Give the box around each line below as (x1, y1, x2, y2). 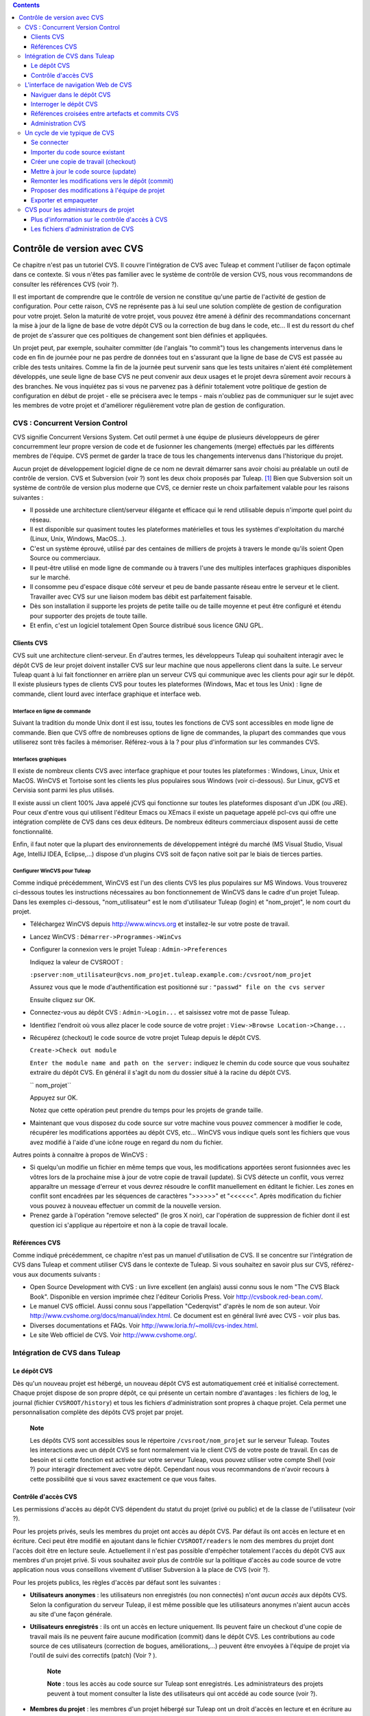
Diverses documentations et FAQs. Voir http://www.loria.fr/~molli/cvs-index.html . (29, 1321, 258, 1330)
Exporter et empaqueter (31, 196, 99, 204)
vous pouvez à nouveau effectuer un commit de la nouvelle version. (29, 1201, 221, 1209)
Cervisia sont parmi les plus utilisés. (12, 786, 114, 794)
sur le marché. (29, 573, 71, 581)
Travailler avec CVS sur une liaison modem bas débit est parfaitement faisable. (29, 592, 253, 601)
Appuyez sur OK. (29, 1093, 78, 1102)
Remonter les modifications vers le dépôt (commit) (31, 177, 174, 185)
